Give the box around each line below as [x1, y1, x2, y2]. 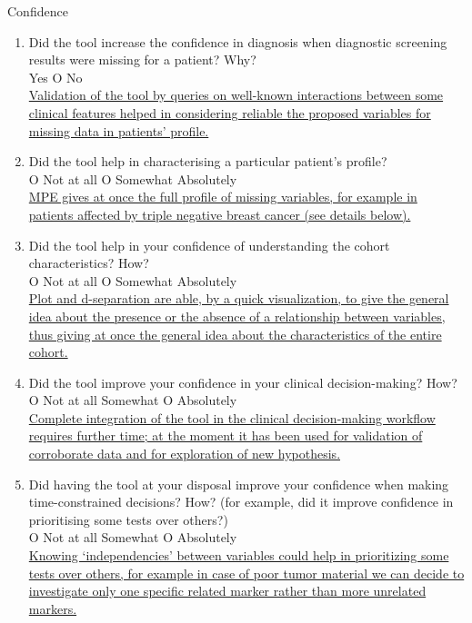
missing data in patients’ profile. [28, 121, 209, 140]
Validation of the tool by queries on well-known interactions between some [28, 85, 444, 104]
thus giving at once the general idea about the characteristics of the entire [28, 324, 442, 343]
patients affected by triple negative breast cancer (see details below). [28, 204, 411, 223]
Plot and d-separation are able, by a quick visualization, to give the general [28, 289, 449, 308]
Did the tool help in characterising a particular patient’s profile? [28, 152, 387, 171]
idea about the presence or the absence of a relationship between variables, [28, 306, 446, 325]
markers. [28, 598, 77, 618]
